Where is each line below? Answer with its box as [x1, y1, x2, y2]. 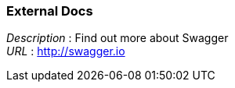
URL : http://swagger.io [6, 44, 125, 58]
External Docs [6, 3, 93, 19]
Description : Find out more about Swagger [6, 31, 229, 45]
